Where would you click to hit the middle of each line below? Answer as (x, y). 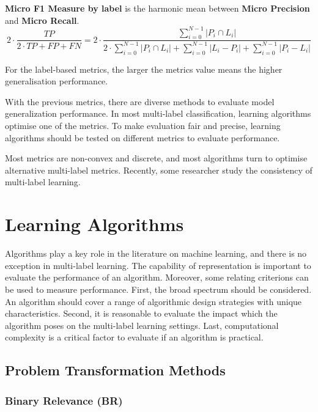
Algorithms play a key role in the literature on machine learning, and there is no (156, 253)
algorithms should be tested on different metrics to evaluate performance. (142, 137)
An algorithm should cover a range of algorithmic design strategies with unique (153, 301)
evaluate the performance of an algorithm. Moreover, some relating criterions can (157, 277)
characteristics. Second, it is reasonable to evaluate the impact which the (141, 313)
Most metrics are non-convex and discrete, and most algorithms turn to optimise (156, 158)
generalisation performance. (57, 81)
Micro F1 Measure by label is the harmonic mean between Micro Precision (157, 8)
